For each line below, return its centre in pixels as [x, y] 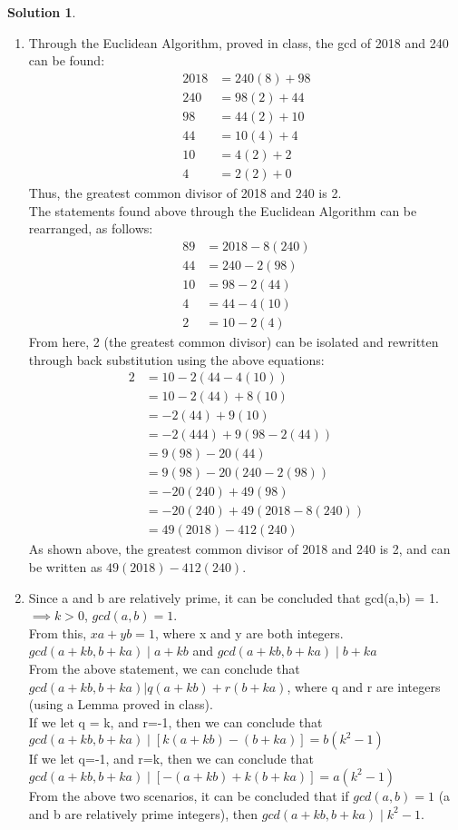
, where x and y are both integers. [249, 632]
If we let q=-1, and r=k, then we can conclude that [171, 759]
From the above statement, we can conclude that [164, 668]
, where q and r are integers [364, 686]
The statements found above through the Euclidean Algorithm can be [223, 210]
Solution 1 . [42, 12]
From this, [58, 632]
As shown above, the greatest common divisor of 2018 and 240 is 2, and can [239, 549]
